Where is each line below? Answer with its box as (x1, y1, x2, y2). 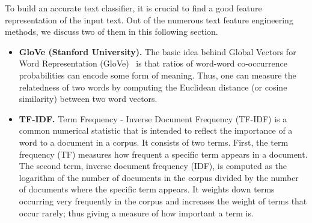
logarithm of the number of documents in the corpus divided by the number (19, 171, 299, 183)
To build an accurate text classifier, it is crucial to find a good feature (5, 2, 262, 14)
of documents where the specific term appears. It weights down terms (19, 183, 275, 195)
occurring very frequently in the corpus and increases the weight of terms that (19, 194, 307, 207)
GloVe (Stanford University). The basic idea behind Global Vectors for (19, 45, 296, 58)
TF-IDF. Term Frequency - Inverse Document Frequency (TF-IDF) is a (19, 112, 287, 125)
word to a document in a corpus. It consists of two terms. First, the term (19, 135, 289, 148)
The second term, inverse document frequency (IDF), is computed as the (19, 159, 287, 172)
